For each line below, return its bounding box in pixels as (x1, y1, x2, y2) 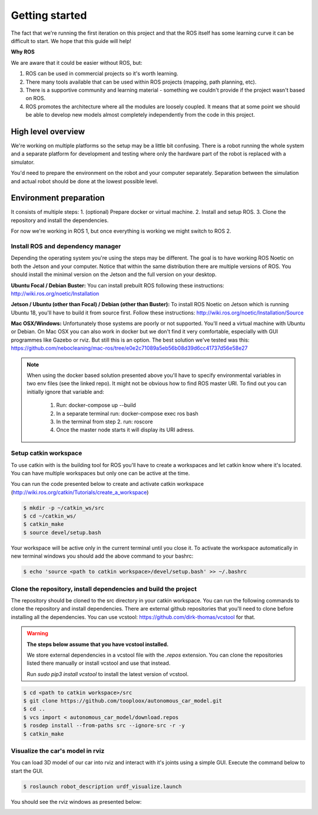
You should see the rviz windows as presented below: (11, 798, 142, 805)
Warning (26, 630, 48, 637)
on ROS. (25, 95, 46, 102)
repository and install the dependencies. (11, 217, 109, 224)
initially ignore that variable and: (26, 388, 104, 395)
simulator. (11, 158, 35, 165)
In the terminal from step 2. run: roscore (56, 418, 153, 425)
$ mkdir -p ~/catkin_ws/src (23, 504, 104, 511)
